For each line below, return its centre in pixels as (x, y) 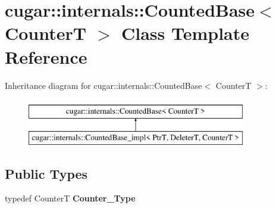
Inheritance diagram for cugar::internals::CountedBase (103, 85)
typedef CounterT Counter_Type (70, 198)
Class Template (185, 33)
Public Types (46, 173)
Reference (46, 56)
